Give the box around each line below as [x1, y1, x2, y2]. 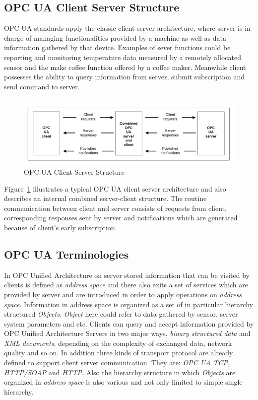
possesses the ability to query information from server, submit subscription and [4, 71, 245, 82]
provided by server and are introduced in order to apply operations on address [4, 289, 242, 299]
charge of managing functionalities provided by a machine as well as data [4, 32, 226, 43]
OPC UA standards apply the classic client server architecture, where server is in [4, 23, 251, 33]
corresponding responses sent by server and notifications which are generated [4, 212, 238, 223]
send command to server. [4, 81, 80, 91]
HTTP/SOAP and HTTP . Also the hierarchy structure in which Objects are [4, 367, 236, 377]
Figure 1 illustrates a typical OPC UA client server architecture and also [4, 183, 226, 194]
